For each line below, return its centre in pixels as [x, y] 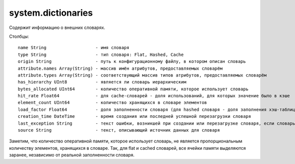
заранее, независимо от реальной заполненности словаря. [72, 155]
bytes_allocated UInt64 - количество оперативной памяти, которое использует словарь [133, 89]
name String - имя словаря [74, 48]
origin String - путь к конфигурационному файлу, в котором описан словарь [132, 62]
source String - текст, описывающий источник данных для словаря [119, 130]
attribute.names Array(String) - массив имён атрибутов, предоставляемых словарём [120, 68]
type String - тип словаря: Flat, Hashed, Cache [101, 55]
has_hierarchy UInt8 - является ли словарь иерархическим [102, 82]
